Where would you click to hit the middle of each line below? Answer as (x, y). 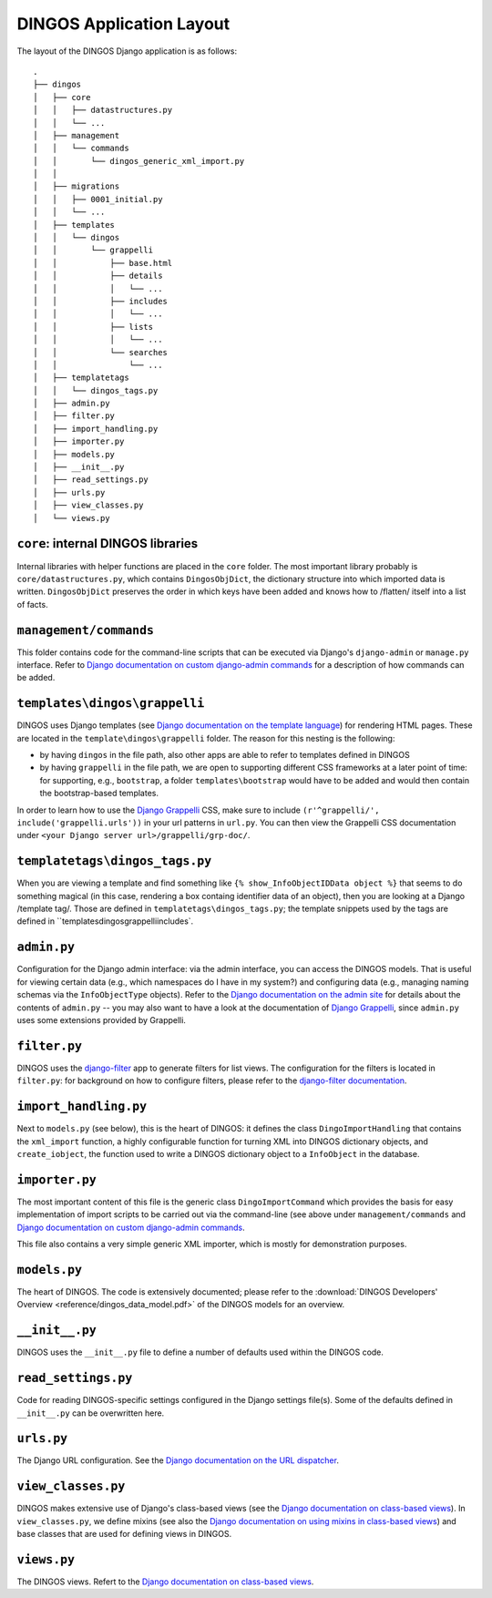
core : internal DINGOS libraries (108, 543)
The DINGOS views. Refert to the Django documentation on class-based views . (165, 1582)
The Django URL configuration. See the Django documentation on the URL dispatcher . (178, 1460)
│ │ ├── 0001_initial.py (98, 199)
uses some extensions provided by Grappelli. (102, 1019)
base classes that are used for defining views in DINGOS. (124, 1534)
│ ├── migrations (77, 186)
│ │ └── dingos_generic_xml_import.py (139, 161)
